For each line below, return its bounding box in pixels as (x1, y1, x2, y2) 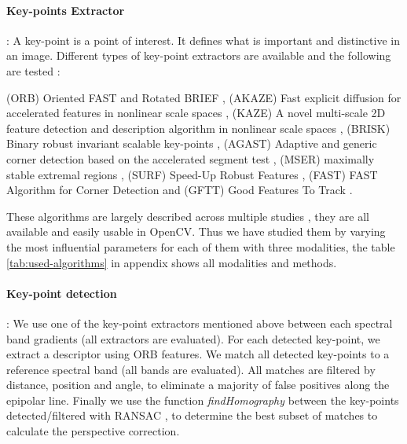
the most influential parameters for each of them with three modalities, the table (6, 238, 395, 255)
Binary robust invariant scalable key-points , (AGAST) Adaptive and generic (6, 135, 377, 152)
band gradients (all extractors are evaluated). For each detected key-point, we (6, 330, 380, 347)
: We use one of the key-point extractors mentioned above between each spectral (6, 314, 393, 331)
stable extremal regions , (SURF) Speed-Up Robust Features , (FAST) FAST (6, 166, 378, 182)
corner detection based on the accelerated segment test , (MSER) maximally (6, 150, 375, 167)
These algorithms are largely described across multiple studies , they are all (6, 207, 369, 224)
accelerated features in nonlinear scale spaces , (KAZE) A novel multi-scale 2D (6, 105, 386, 121)
